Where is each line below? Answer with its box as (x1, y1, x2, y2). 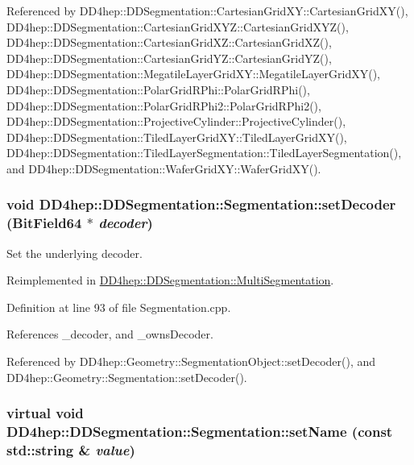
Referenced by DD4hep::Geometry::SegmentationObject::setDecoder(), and (6, 353, 376, 370)
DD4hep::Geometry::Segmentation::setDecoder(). (6, 368, 247, 385)
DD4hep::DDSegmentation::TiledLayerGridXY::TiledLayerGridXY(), (6, 128, 347, 145)
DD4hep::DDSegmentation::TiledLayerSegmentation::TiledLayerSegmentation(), (6, 144, 402, 161)
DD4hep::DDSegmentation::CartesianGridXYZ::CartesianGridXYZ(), (6, 18, 349, 35)
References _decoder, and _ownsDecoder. (6, 326, 213, 343)
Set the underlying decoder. (6, 244, 143, 261)
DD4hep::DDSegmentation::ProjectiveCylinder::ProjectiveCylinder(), (6, 113, 346, 130)
